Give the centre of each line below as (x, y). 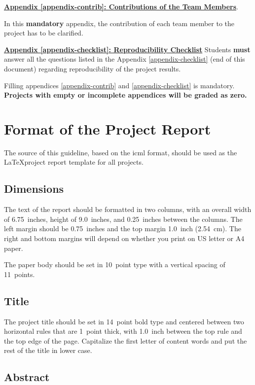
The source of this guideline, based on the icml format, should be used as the (121, 152)
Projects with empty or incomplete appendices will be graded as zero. (126, 95)
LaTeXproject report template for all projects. (74, 162)
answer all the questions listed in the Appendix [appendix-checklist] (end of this (125, 59)
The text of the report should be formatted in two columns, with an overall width (128, 209)
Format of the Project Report (108, 128)
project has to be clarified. (44, 33)
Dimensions (34, 189)
